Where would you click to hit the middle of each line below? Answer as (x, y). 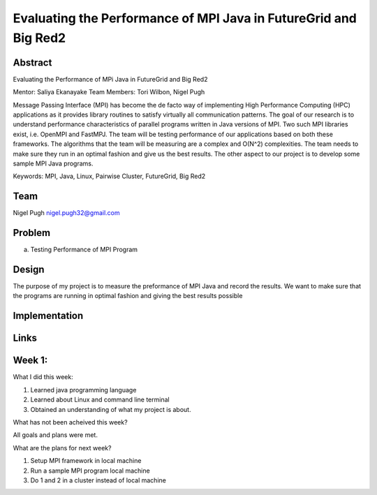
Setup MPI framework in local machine (86, 461)
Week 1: (30, 361)
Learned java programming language (83, 390)
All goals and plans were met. (55, 435)
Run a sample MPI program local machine (90, 471)
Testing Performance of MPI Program (84, 250)
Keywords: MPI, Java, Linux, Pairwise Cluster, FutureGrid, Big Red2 (109, 176)
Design (29, 269)
